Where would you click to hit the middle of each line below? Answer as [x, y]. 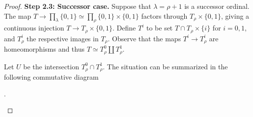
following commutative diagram [51, 77]
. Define [124, 28]
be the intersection [51, 66]
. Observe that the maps [144, 38]
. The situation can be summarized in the [165, 66]
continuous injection [34, 28]
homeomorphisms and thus [44, 49]
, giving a [235, 15]
